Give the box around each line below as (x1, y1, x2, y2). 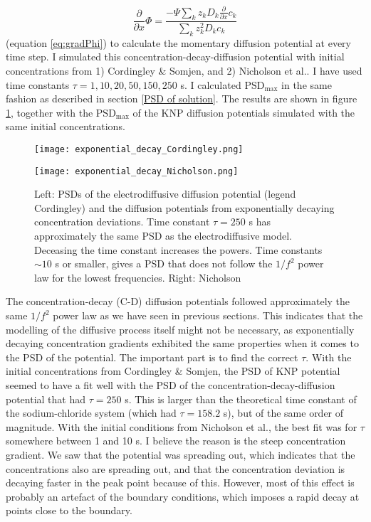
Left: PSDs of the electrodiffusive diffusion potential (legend (34, 186, 296, 201)
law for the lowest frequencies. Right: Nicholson (34, 270, 241, 284)
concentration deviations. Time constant (34, 214, 210, 229)
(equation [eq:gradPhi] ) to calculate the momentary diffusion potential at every (6, 35, 351, 50)
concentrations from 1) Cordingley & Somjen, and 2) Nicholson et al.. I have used (6, 63, 362, 78)
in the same (281, 77, 332, 92)
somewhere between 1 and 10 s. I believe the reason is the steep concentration (6, 433, 346, 448)
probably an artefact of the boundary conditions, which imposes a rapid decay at (6, 489, 360, 504)
